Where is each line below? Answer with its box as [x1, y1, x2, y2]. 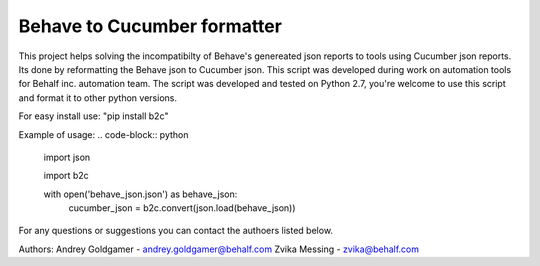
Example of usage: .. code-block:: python [18, 128, 189, 140]
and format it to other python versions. [18, 91, 177, 104]
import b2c [43, 170, 89, 182]
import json [43, 151, 91, 163]
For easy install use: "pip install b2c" [18, 110, 169, 122]
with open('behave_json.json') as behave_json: [43, 188, 238, 200]
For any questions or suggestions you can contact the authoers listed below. [18, 225, 334, 237]
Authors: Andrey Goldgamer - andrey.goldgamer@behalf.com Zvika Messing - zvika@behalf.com [18, 243, 420, 255]
